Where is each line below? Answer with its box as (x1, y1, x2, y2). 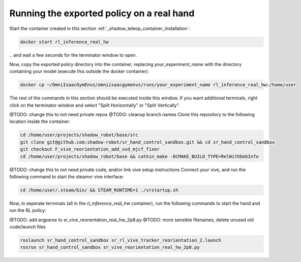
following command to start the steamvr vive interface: (9, 173, 124, 180)
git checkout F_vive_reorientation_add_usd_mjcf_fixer (20, 146, 160, 152)
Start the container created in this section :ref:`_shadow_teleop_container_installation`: (9, 25, 190, 31)
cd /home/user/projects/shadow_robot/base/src (20, 132, 138, 138)
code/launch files (9, 224, 46, 230)
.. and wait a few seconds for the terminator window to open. (9, 52, 137, 58)
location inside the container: (9, 118, 71, 124)
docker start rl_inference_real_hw (20, 39, 109, 45)
